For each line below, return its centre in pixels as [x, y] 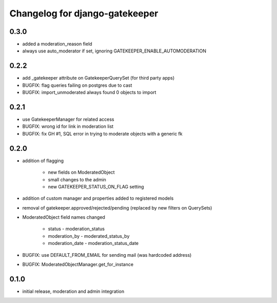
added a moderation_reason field [57, 44]
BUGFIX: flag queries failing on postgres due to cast [77, 85]
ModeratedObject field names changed [64, 217]
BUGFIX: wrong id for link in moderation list [68, 126]
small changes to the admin [77, 179]
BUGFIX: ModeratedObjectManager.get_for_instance [78, 264]
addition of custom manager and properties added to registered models [98, 198]
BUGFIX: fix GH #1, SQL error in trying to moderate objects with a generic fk [102, 134]
